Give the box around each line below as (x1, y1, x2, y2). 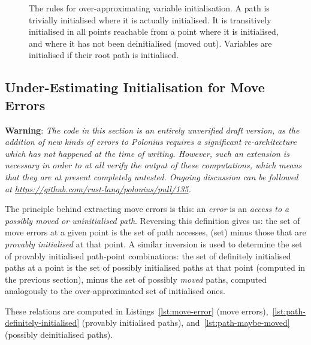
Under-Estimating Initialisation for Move (5, 78, 265, 96)
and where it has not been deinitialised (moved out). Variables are (29, 37, 272, 49)
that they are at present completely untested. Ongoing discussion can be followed (5, 170, 298, 183)
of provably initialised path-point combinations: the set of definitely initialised (5, 249, 291, 262)
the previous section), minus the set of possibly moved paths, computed (5, 273, 267, 285)
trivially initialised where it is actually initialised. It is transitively (29, 13, 271, 26)
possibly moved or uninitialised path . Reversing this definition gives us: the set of (5, 214, 300, 226)
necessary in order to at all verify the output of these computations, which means (5, 159, 302, 171)
